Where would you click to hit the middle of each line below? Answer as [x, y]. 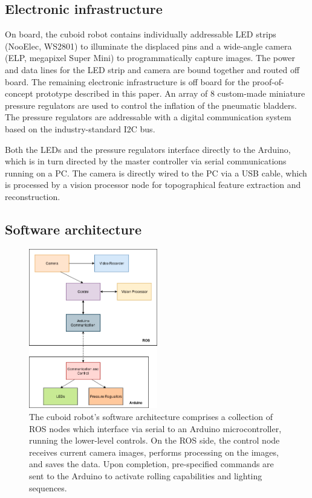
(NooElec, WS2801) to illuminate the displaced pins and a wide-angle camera [148, 46]
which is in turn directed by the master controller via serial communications [146, 161]
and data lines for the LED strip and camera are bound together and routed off [152, 69]
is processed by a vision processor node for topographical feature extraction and [153, 185]
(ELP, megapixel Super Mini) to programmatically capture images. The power [150, 58]
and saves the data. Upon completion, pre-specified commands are [151, 464]
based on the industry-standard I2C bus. [80, 128]
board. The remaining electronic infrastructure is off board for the [127, 81]
